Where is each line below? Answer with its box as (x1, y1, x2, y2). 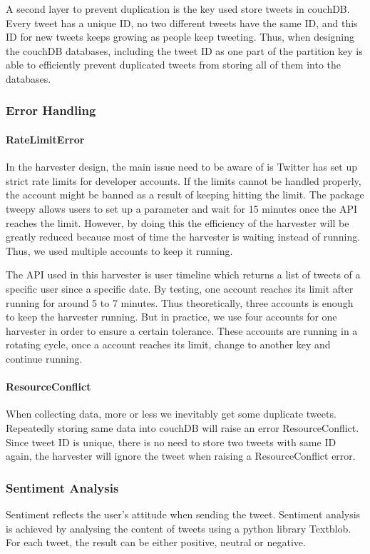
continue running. (6, 351, 83, 366)
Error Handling (6, 101, 96, 119)
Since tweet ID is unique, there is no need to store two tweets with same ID (6, 434, 336, 449)
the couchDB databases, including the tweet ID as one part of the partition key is (6, 43, 363, 58)
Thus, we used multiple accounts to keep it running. (6, 243, 233, 258)
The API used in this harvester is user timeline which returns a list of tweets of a (6, 267, 361, 282)
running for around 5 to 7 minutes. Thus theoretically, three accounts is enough (6, 295, 354, 310)
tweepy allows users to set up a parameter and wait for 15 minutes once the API (6, 201, 357, 216)
